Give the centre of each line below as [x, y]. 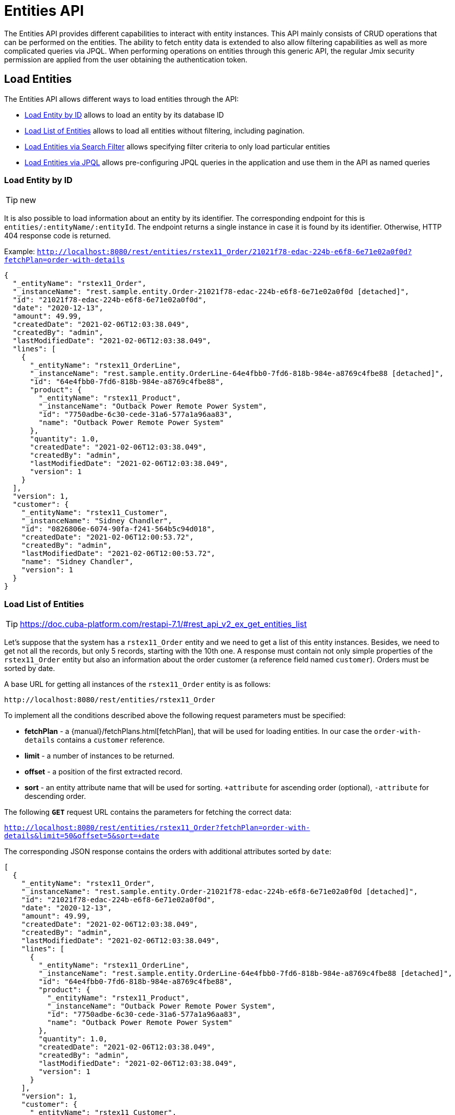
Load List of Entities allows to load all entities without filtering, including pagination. [165, 130]
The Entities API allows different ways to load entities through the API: [121, 99]
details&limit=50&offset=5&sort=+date [82, 836]
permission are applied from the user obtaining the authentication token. [126, 59]
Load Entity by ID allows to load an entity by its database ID [124, 115]
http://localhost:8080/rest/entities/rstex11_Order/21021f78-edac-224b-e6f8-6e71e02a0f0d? [224, 252]
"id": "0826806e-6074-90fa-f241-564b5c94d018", [118, 529]
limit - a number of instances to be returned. [100, 756]
